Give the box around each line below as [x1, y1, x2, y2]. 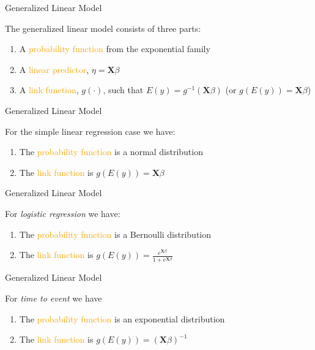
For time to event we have [5, 291, 102, 304]
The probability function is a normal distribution [19, 145, 203, 158]
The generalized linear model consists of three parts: [5, 21, 201, 34]
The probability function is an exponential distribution [19, 312, 225, 325]
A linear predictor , [19, 63, 89, 75]
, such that [103, 83, 144, 96]
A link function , [19, 83, 79, 96]
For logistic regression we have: [5, 207, 120, 219]
